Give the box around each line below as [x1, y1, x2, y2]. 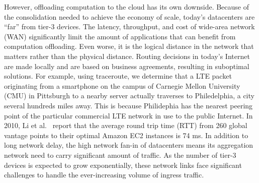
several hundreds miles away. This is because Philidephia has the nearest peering [4, 100, 253, 110]
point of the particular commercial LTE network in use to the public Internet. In [4, 110, 253, 120]
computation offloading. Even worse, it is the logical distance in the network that [4, 41, 254, 51]
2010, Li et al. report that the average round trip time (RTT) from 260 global [4, 120, 247, 131]
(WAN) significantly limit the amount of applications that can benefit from [4, 31, 236, 41]
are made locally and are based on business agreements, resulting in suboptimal [4, 60, 249, 71]
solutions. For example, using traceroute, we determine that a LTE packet [4, 71, 232, 81]
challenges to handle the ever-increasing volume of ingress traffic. [4, 169, 204, 180]
